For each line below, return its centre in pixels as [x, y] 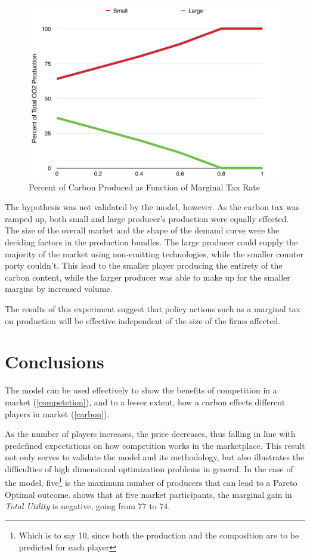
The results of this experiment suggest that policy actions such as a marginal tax [153, 309]
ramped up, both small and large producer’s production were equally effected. [147, 218]
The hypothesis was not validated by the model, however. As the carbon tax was [152, 207]
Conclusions [55, 361]
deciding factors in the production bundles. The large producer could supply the [151, 242]
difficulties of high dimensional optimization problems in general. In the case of [149, 468]
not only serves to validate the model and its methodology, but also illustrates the [155, 457]
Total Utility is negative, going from [70, 506]
